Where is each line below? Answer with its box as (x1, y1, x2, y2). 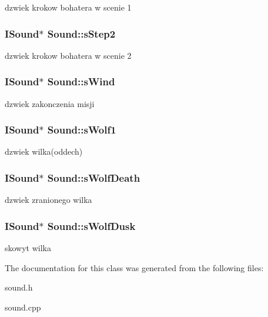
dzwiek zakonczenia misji (5, 97, 95, 109)
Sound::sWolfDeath (47, 170, 140, 185)
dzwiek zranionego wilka (5, 193, 92, 206)
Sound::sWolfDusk (47, 218, 136, 233)
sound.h (5, 281, 33, 293)
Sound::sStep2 (47, 26, 116, 41)
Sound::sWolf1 (47, 122, 116, 137)
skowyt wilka (5, 242, 52, 254)
